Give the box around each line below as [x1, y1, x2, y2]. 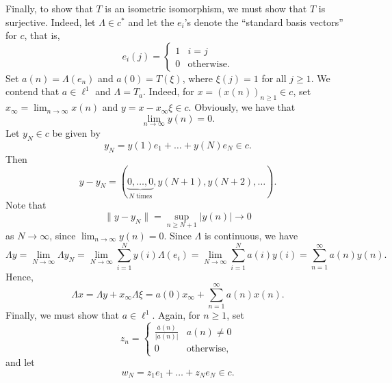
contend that [5, 84, 60, 98]
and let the [128, 14, 174, 29]
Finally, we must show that [5, 308, 120, 322]
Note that [5, 198, 47, 212]
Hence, [5, 269, 34, 283]
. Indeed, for [143, 84, 194, 98]
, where [182, 70, 213, 85]
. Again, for [152, 308, 200, 322]
